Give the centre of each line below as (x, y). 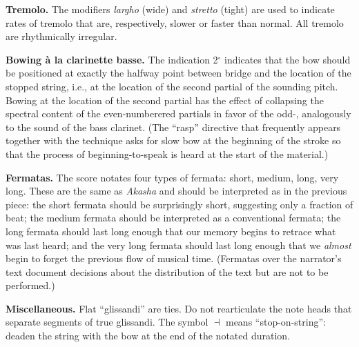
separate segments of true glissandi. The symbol (107, 322)
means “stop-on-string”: (275, 322)
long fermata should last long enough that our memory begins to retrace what (171, 231)
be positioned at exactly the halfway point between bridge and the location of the (178, 73)
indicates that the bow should (288, 59)
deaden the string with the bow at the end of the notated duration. (148, 336)
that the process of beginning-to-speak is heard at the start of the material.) (167, 153)
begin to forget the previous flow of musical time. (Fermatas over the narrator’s (174, 258)
